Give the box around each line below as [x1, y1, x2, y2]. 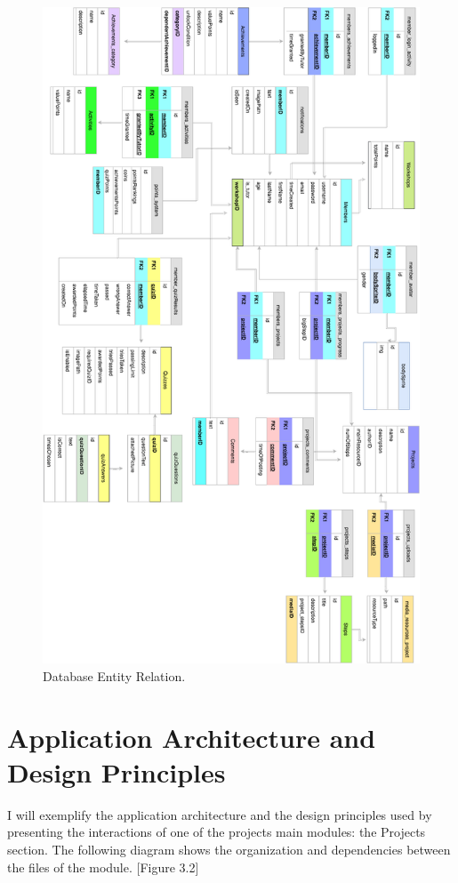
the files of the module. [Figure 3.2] [7, 857, 199, 876]
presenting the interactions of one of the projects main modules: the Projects [7, 823, 426, 841]
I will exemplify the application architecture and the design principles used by [7, 805, 432, 823]
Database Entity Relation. [43, 666, 186, 685]
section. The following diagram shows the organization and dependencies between [7, 840, 451, 859]
